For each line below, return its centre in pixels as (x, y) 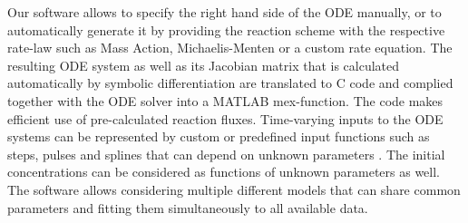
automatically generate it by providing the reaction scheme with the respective (226, 29)
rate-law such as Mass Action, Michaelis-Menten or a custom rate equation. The (230, 48)
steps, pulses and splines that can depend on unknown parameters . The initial (226, 154)
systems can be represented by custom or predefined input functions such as (219, 136)
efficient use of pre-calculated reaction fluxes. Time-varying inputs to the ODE (225, 118)
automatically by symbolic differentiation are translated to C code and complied (230, 83)
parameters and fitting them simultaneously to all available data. (188, 207)
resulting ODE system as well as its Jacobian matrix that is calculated (204, 65)
